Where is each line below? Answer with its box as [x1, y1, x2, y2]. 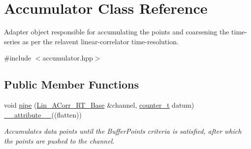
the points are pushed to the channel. [4, 135, 115, 146]
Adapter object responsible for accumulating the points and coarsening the [4, 27, 229, 37]
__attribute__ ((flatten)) [4, 109, 82, 119]
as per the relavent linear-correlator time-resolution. [22, 36, 179, 46]
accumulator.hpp [42, 53, 93, 63]
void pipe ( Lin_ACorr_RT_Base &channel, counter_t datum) [4, 100, 194, 110]
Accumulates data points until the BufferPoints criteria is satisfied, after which [4, 126, 242, 136]
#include [4, 53, 31, 63]
